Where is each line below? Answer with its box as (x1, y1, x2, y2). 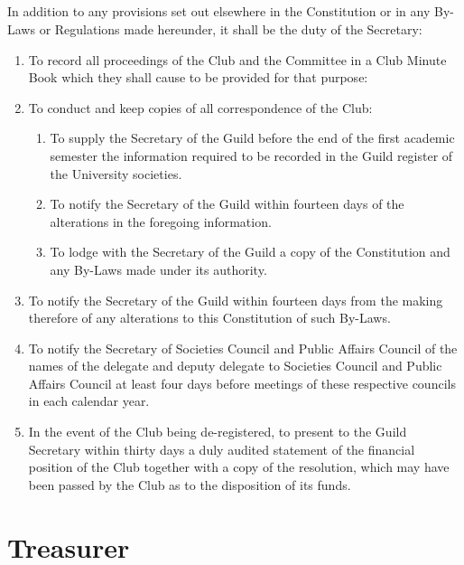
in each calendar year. (28, 391, 150, 410)
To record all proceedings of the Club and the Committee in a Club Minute (28, 50, 447, 69)
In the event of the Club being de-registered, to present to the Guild (28, 422, 407, 441)
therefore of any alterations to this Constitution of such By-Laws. (28, 308, 391, 327)
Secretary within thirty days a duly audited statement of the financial (28, 439, 415, 458)
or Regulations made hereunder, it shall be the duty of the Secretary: (39, 19, 422, 38)
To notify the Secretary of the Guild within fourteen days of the (50, 194, 404, 213)
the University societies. (50, 164, 182, 183)
